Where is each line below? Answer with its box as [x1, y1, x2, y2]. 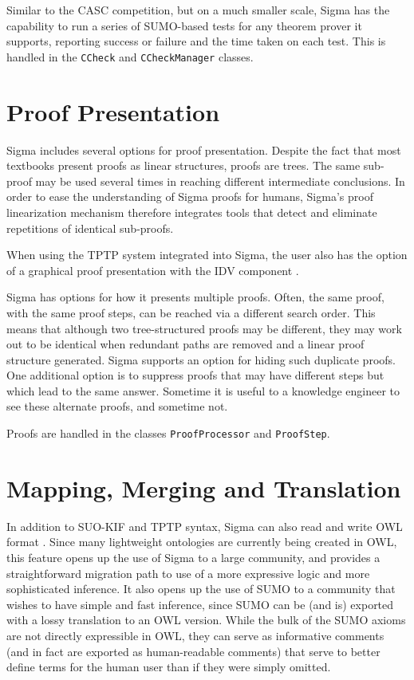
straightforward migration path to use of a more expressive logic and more [6, 564, 370, 581]
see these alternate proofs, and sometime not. [6, 398, 228, 415]
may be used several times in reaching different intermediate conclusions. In [35, 172, 405, 189]
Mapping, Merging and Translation [6, 471, 401, 504]
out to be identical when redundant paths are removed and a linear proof [6, 336, 365, 352]
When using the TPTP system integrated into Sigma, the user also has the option [6, 246, 408, 263]
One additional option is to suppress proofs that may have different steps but [6, 367, 384, 383]
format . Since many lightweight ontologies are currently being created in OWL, [6, 533, 397, 550]
